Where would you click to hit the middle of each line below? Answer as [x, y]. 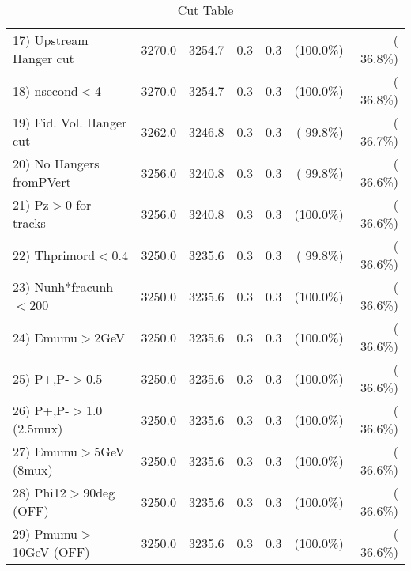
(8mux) [33, 469]
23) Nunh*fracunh [63, 287]
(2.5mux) [38, 428]
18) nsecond [45, 90]
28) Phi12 [40, 492]
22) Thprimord [54, 255]
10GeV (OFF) [51, 552]
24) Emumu [45, 337]
